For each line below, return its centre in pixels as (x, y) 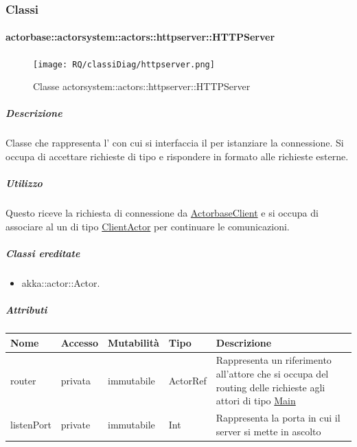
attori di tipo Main (256, 401)
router (23, 380)
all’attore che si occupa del (272, 374)
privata (76, 380)
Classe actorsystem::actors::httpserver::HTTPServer (142, 86)
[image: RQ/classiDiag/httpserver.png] (124, 64)
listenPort (31, 424)
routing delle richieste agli (270, 387)
